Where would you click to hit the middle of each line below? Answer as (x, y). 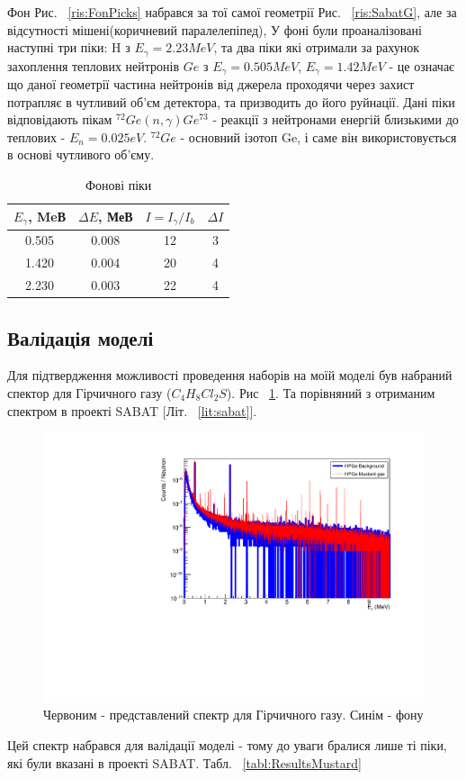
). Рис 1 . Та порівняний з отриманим (331, 392)
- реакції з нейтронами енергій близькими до (336, 119)
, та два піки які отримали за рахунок (316, 47)
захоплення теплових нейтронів (94, 65)
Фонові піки (118, 185)
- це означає (422, 65)
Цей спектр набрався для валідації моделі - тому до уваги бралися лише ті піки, (227, 744)
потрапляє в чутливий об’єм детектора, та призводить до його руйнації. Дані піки (231, 101)
